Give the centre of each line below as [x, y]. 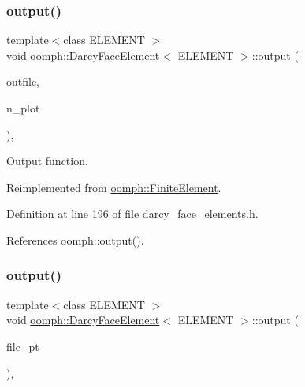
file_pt [23, 346]
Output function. [47, 161]
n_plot [23, 108]
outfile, [23, 81]
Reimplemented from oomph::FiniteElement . [114, 187]
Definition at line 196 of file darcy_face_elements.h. [132, 214]
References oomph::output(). [75, 240]
